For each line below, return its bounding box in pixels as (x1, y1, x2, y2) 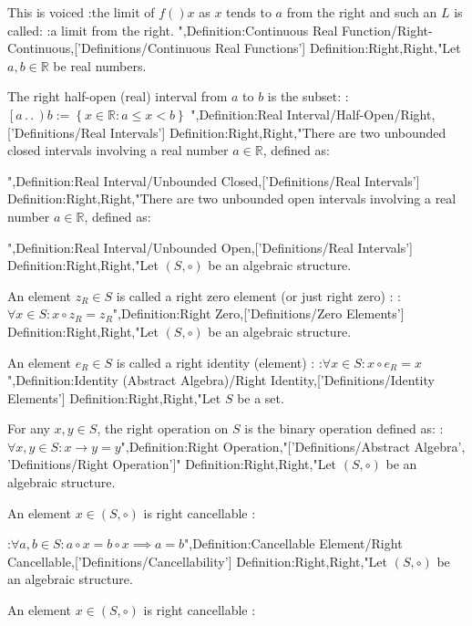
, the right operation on (97, 419, 229, 438)
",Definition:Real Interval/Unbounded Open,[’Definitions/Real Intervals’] (7, 237, 413, 256)
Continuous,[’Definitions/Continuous (7, 38, 211, 57)
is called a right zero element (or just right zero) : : (116, 286, 401, 305)
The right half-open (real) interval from (7, 87, 228, 106)
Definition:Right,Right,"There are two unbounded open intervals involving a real (7, 189, 457, 208)
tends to (226, 3, 272, 21)
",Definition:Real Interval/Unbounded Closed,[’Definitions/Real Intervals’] (7, 171, 420, 190)
